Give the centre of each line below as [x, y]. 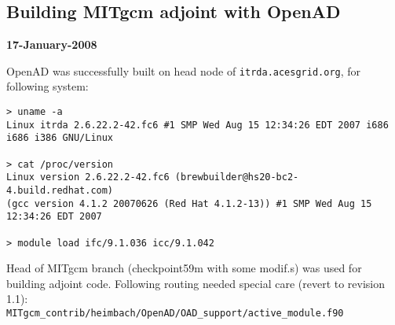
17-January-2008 [52, 44]
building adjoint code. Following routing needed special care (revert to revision [196, 283]
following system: [48, 86]
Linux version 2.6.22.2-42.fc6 [88, 177]
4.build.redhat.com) [60, 190]
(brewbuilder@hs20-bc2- [237, 177]
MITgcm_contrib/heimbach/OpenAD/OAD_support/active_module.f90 [175, 314]
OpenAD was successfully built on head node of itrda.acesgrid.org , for [184, 70]
